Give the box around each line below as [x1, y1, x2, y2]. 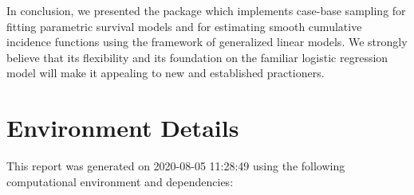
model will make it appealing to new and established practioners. [6, 64, 325, 81]
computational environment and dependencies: [6, 173, 234, 189]
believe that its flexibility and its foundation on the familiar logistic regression [6, 49, 388, 65]
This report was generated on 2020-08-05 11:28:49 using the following [6, 158, 345, 174]
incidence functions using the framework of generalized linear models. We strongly [6, 33, 408, 50]
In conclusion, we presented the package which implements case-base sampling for [6, 2, 406, 18]
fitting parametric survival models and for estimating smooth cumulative [6, 18, 362, 34]
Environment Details [6, 111, 239, 144]
